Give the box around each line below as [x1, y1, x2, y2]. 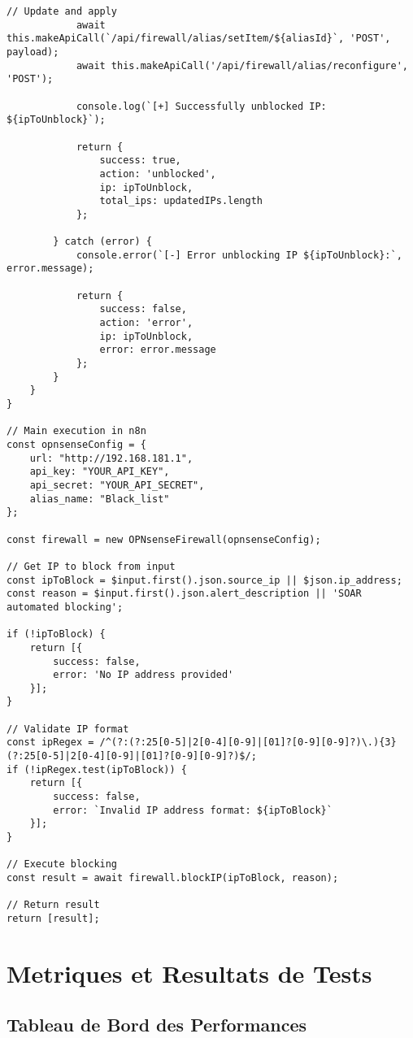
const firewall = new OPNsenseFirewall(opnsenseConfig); [7, 533, 321, 545]
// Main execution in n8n [7, 425, 146, 437]
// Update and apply [7, 6, 118, 17]
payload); [7, 46, 59, 58]
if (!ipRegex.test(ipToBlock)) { [7, 763, 187, 775]
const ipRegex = [7, 736, 94, 749]
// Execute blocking [7, 858, 118, 871]
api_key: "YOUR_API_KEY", [29, 466, 170, 478]
